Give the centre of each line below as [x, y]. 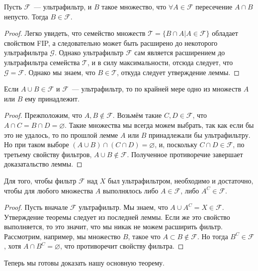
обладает [225, 33]
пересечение [214, 6]
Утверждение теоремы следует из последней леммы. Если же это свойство [117, 217]
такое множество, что [134, 6]
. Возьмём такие [137, 115]
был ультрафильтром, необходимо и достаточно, [181, 180]
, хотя [13, 246]
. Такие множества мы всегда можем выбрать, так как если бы [159, 125]
